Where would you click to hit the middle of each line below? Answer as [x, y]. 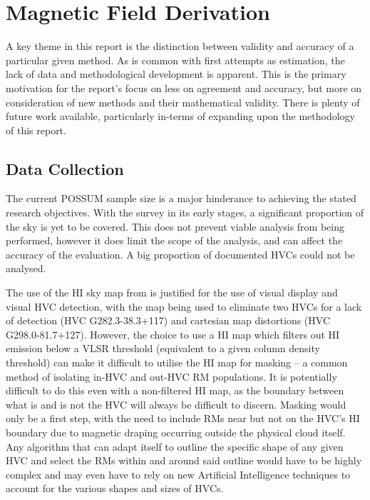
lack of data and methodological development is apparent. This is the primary [176, 74]
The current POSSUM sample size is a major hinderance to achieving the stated [181, 198]
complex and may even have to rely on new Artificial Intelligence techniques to [178, 474]
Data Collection [65, 168]
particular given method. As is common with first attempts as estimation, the [175, 60]
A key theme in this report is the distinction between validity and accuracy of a [180, 46]
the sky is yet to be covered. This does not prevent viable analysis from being [175, 226]
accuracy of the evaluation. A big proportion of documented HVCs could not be [180, 254]
